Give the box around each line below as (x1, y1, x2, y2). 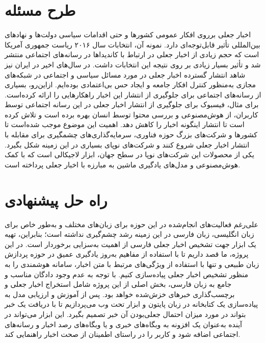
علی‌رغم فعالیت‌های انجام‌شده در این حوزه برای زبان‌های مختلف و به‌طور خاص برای (5, 218, 258, 229)
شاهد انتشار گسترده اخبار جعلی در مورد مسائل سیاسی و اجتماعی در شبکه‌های (5, 69, 246, 80)
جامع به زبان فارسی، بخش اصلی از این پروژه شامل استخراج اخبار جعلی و (5, 279, 232, 289)
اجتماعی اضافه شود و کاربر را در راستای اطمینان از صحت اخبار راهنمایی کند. (5, 329, 241, 339)
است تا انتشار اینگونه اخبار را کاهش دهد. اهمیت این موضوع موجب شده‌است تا (5, 119, 245, 130)
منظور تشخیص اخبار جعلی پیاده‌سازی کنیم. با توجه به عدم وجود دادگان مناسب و (5, 268, 249, 279)
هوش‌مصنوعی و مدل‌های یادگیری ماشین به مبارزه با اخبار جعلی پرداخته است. (5, 159, 241, 169)
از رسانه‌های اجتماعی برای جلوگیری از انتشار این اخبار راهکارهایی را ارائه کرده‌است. (5, 89, 261, 100)
